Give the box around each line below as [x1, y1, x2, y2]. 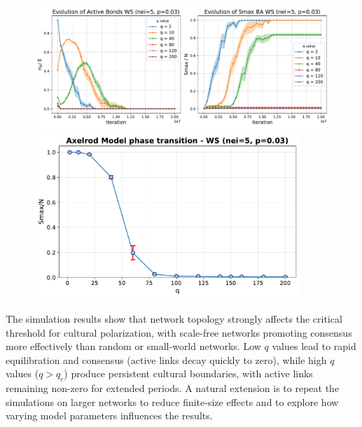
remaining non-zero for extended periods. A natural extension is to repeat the [6, 381, 340, 395]
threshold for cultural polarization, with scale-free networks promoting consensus [6, 325, 352, 339]
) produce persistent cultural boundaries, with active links [64, 366, 313, 381]
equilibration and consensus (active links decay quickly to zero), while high [6, 352, 327, 367]
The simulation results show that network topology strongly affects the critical [6, 311, 342, 326]
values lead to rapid [272, 339, 356, 353]
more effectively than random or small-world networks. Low [6, 339, 261, 353]
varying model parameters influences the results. [6, 408, 213, 423]
